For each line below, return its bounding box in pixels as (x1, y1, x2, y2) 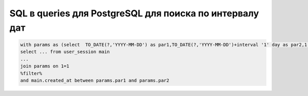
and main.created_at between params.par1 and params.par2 (20, 77, 169, 83)
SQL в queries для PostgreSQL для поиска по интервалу (9, 8, 259, 19)
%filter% (20, 70, 43, 76)
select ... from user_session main (20, 49, 110, 55)
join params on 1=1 (20, 63, 69, 69)
